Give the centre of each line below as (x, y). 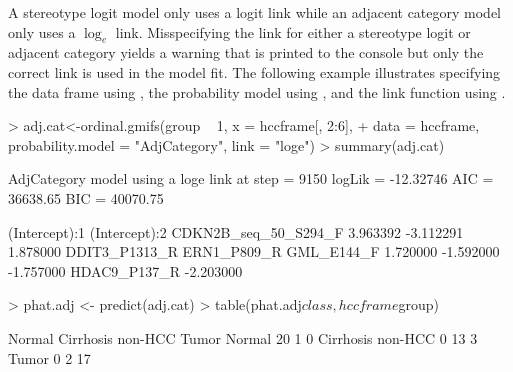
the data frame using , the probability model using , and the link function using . (257, 91)
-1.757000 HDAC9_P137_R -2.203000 (125, 270)
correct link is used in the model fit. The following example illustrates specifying (254, 71)
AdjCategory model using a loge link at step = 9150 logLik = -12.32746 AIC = (251, 178)
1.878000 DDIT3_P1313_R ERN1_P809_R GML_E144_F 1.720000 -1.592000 (254, 251)
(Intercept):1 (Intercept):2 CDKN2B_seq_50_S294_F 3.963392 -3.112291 (236, 231)
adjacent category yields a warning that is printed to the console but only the (246, 52)
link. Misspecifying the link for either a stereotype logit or (293, 31)
